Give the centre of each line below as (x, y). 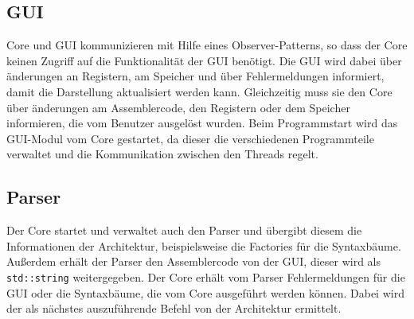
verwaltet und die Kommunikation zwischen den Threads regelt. (162, 154)
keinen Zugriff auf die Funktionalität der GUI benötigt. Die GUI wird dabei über (204, 60)
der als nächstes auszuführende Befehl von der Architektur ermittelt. (174, 308)
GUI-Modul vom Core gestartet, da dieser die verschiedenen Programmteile (190, 138)
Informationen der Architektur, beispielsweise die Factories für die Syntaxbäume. (204, 245)
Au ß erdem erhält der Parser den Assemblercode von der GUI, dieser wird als (194, 261)
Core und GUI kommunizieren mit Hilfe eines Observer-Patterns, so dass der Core (207, 45)
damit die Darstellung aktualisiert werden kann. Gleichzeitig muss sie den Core (199, 91)
